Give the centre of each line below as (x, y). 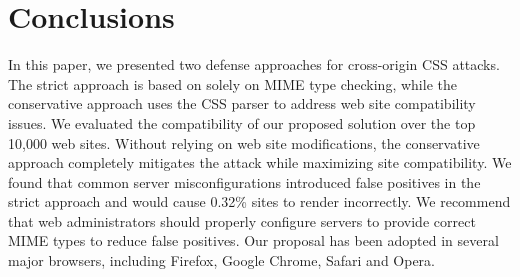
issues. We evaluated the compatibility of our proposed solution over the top (242, 122)
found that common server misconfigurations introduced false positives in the (244, 181)
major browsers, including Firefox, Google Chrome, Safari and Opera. (221, 260)
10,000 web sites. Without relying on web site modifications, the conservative (244, 142)
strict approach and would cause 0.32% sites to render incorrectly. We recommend (259, 201)
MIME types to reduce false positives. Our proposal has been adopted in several (253, 240)
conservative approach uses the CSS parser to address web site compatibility (242, 103)
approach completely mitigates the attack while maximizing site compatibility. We (260, 162)
